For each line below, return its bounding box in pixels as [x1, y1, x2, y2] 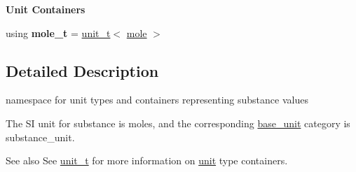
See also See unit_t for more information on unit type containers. [6, 153, 288, 168]
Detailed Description [6, 59, 159, 81]
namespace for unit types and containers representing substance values [6, 92, 308, 107]
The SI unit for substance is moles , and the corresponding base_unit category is [6, 115, 350, 130]
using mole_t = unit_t [6, 25, 111, 40]
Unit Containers [6, 2, 85, 16]
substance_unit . [6, 129, 75, 144]
